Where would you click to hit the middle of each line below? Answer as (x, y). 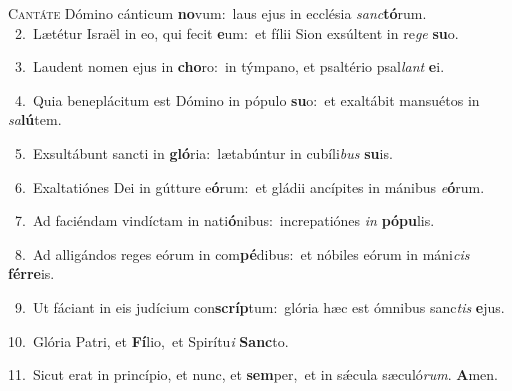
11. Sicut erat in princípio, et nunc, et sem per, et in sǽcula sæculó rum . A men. (253, 374)
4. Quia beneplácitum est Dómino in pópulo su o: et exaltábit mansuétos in (247, 99)
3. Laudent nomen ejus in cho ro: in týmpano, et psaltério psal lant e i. (229, 66)
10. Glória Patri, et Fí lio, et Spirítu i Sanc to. (148, 340)
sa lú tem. (35, 119)
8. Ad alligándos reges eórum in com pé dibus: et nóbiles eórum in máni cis (242, 253)
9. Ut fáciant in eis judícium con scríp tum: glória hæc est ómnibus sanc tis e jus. (259, 306)
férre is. (31, 273)
